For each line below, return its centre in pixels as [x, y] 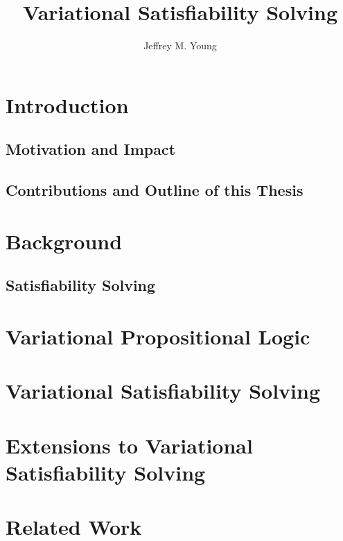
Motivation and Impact [91, 149]
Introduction [67, 105]
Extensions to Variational [129, 445]
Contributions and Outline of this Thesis [155, 190]
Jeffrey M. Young [180, 45]
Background [64, 241]
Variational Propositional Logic [158, 336]
